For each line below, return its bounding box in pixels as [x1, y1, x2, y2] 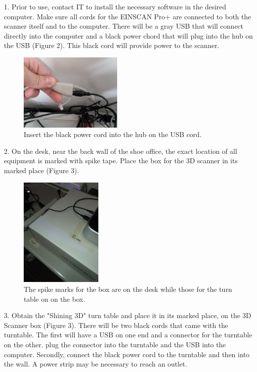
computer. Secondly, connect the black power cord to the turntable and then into [4, 349, 250, 359]
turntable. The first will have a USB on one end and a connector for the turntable [4, 329, 253, 340]
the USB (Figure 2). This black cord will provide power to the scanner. [4, 40, 219, 50]
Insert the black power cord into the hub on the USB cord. [24, 129, 202, 139]
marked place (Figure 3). [4, 165, 79, 176]
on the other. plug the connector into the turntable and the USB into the [4, 339, 226, 350]
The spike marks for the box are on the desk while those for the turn [24, 284, 232, 294]
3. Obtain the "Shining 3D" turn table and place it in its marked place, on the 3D [4, 310, 252, 321]
